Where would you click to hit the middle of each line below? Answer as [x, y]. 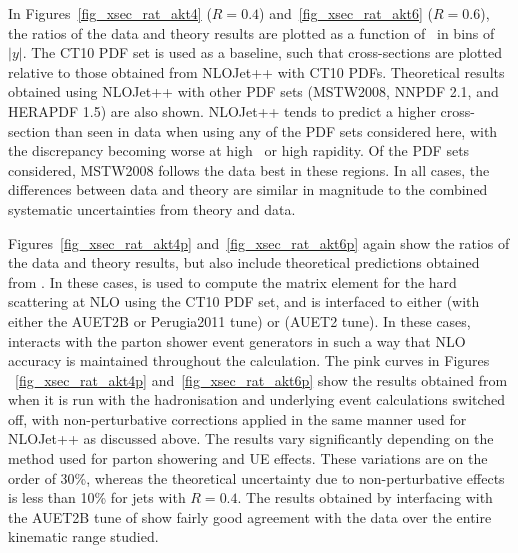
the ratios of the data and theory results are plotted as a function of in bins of [251, 32]
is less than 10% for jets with [97, 497]
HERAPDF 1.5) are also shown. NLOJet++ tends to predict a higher [222, 110]
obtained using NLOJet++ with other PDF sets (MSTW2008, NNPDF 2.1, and [253, 91]
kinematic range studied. [83, 536]
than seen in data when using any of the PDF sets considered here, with [276, 130]
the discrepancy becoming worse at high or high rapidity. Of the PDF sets [239, 150]
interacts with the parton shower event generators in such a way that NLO [237, 340]
